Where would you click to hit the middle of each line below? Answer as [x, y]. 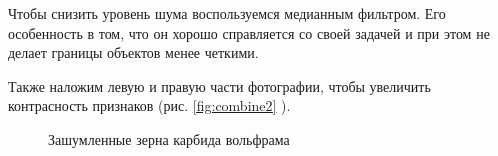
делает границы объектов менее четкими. [133, 52]
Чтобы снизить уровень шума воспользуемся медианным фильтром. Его [227, 13]
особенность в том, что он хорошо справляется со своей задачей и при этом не [249, 32]
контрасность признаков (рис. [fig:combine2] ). [149, 105]
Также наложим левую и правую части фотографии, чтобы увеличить [219, 85]
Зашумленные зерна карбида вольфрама [169, 138]
